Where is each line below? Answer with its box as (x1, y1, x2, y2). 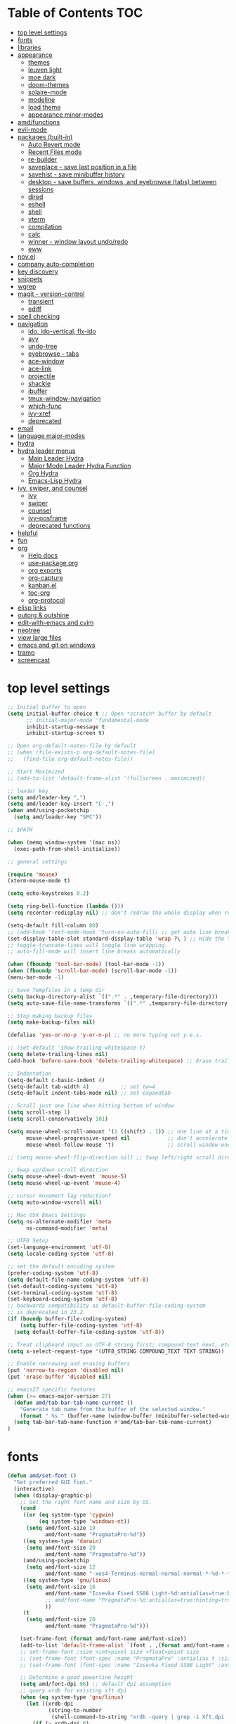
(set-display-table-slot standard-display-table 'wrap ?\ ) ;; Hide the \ (7, 935, 231, 942)
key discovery (17, 267, 58, 276)
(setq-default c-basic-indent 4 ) (7, 1076, 105, 1083)
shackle (27, 379, 51, 387)
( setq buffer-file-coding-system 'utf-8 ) (20, 1322, 143, 1329)
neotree (17, 626, 41, 634)
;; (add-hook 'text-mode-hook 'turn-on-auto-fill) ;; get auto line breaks (7, 928, 234, 936)
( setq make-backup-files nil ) (7, 1019, 96, 1026)
